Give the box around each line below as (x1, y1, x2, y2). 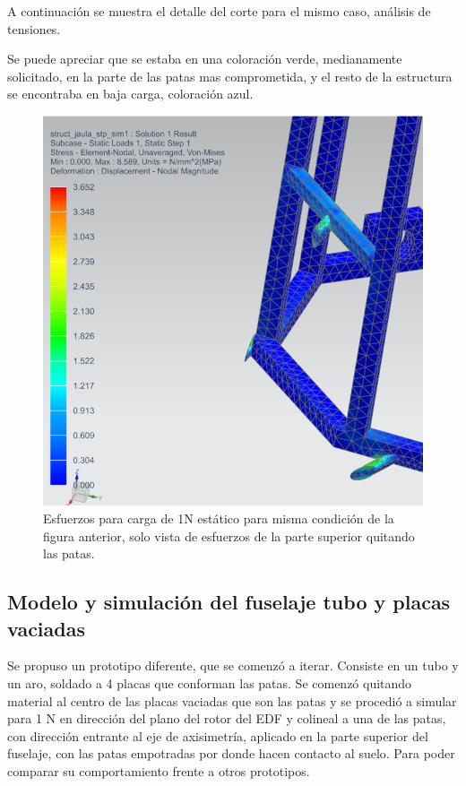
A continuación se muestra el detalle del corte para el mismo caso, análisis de (7, 2, 431, 20)
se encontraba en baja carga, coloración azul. (7, 84, 254, 103)
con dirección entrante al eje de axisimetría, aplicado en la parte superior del (7, 726, 428, 745)
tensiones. (7, 19, 61, 38)
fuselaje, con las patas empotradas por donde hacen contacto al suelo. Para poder (7, 744, 455, 763)
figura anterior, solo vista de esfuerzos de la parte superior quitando (43, 526, 415, 545)
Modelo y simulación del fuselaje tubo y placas (7, 588, 451, 616)
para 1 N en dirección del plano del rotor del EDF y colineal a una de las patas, (7, 709, 446, 728)
